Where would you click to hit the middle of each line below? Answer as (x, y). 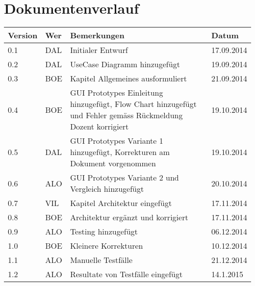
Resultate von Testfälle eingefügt (126, 274)
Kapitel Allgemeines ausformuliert (128, 78)
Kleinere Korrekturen (106, 246)
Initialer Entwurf (99, 50)
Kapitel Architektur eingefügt (121, 203)
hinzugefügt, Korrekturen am (120, 152)
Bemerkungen (97, 35)
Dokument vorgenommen (113, 163)
